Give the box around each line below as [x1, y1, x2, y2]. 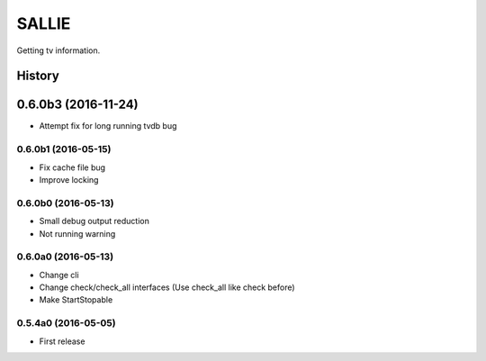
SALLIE [16, 14, 71, 33]
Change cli [39, 269, 80, 280]
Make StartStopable [39, 294, 113, 305]
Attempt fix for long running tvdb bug [39, 121, 177, 131]
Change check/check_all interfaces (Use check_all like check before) [39, 282, 296, 293]
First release [39, 336, 85, 347]
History [16, 68, 60, 84]
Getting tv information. [16, 45, 101, 56]
